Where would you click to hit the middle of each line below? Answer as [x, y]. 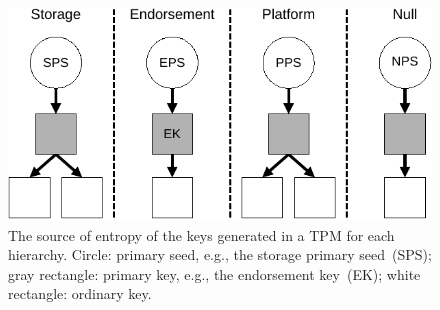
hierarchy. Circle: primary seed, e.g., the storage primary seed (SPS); [220, 254]
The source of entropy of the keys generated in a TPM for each [201, 234]
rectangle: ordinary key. [80, 293]
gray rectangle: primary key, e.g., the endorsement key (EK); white [214, 273]
